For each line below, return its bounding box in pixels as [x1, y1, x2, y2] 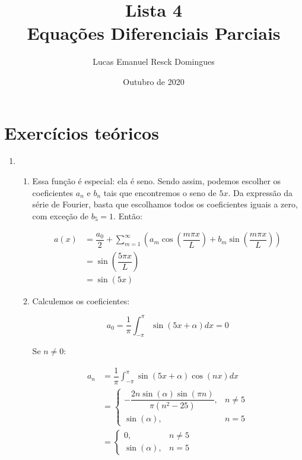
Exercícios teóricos [4, 120, 159, 144]
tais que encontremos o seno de [103, 186, 217, 199]
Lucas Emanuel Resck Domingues [93, 55, 215, 68]
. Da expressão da [228, 186, 293, 199]
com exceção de [32, 209, 89, 222]
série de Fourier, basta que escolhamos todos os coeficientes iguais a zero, [32, 198, 298, 210]
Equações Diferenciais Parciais [27, 21, 281, 45]
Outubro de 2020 [123, 75, 185, 87]
